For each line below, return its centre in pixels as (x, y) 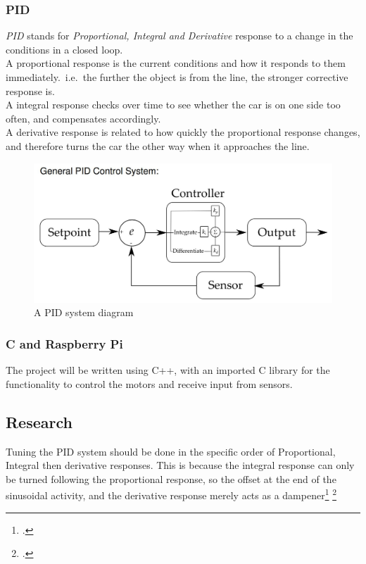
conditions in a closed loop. (64, 49)
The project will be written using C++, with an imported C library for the (168, 370)
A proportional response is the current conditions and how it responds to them (176, 63)
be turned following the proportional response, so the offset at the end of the (171, 478)
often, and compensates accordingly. (83, 118)
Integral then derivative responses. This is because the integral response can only (180, 465)
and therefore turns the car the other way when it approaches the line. (158, 145)
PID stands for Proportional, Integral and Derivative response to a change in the (179, 36)
